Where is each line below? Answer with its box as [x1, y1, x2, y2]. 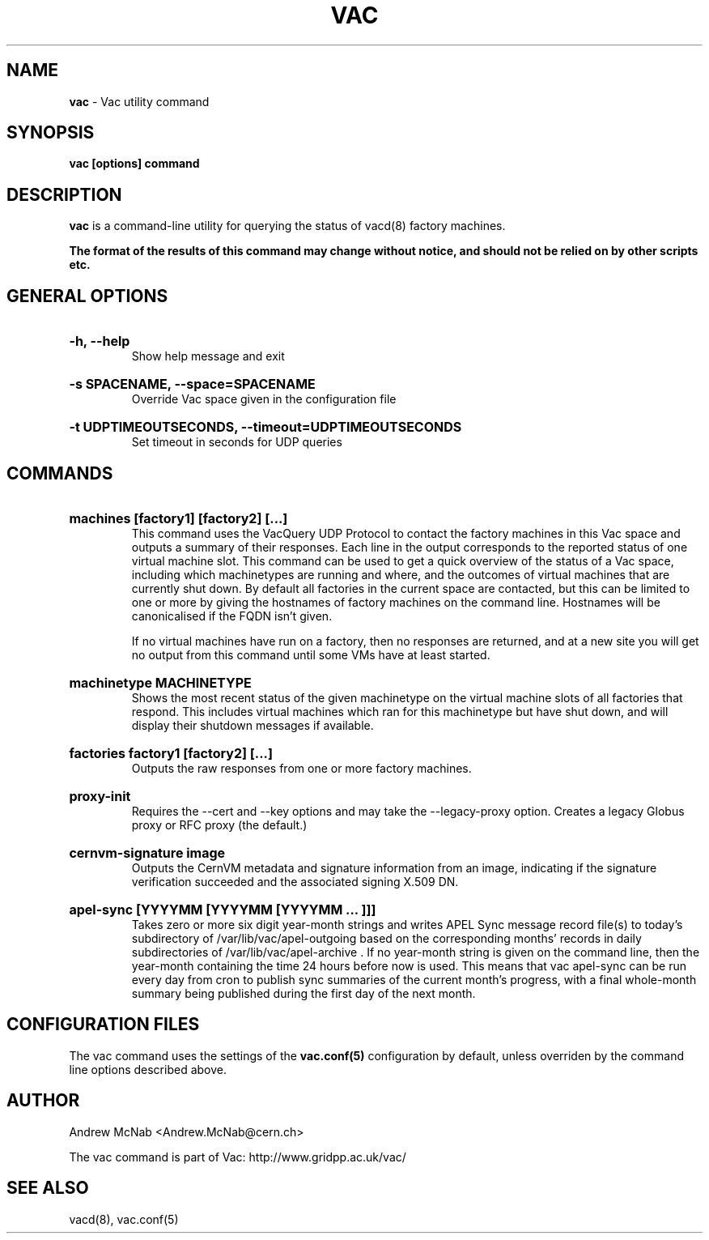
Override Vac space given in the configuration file [131, 392, 397, 407]
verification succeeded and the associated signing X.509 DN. [131, 874, 459, 888]
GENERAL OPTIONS [6, 285, 168, 306]
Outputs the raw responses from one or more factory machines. [131, 761, 472, 775]
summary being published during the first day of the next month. [131, 986, 476, 1000]
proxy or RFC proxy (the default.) [131, 817, 308, 832]
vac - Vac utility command [69, 94, 210, 109]
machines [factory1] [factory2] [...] [69, 509, 288, 526]
